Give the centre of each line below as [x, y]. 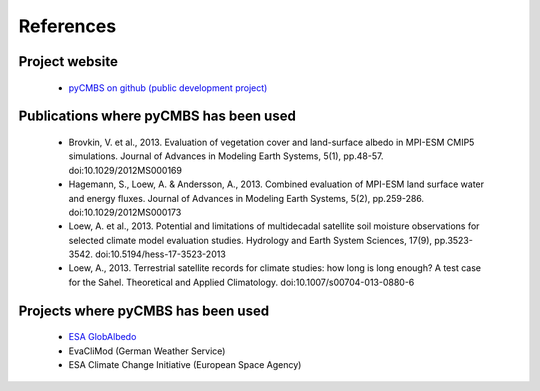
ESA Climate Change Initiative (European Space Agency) [185, 365]
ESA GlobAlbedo [102, 337]
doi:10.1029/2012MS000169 [125, 170]
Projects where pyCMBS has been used [144, 310]
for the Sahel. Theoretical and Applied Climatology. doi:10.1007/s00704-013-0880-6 [241, 282]
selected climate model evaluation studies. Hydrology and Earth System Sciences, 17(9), [250, 240]
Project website [68, 61]
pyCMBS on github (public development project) [168, 87]
